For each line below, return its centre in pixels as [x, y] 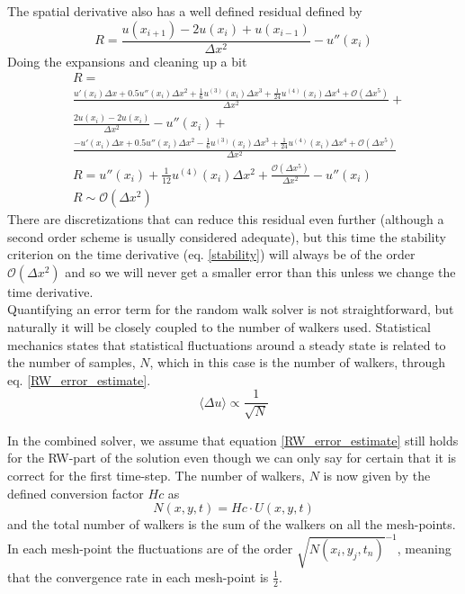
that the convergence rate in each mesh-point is [138, 576]
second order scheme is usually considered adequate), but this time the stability [227, 236]
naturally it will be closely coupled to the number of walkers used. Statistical [219, 326]
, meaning [424, 548]
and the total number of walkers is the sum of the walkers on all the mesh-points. [232, 524]
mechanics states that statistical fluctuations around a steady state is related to [227, 344]
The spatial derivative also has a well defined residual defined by [185, 11]
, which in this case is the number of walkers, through [298, 362]
